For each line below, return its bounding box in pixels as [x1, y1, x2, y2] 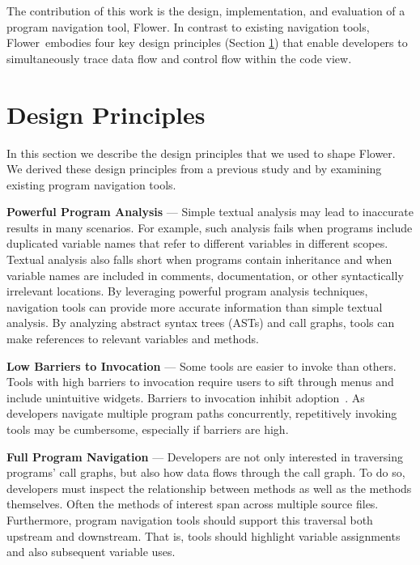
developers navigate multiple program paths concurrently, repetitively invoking [6, 405, 397, 422]
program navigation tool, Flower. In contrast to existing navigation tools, [6, 18, 370, 35]
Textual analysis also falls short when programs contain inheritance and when [6, 251, 392, 268]
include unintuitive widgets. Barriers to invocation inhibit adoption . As [6, 389, 365, 406]
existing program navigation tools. [6, 176, 176, 193]
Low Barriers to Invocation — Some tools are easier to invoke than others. [6, 357, 397, 374]
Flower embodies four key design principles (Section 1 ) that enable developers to [6, 34, 408, 51]
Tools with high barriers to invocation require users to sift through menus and [6, 373, 394, 390]
